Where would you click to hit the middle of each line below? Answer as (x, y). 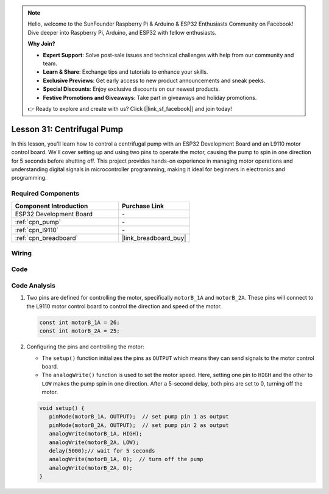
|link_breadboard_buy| (154, 238)
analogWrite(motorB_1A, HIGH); (96, 434)
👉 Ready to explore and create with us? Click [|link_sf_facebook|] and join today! (130, 108)
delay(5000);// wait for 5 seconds (102, 451)
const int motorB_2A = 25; (80, 331)
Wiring (22, 253)
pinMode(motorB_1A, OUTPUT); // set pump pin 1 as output (139, 417)
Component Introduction (51, 206)
